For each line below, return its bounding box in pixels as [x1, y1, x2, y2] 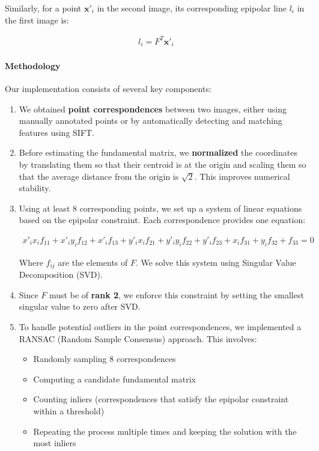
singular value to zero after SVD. [19, 300, 141, 313]
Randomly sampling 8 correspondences [33, 352, 176, 365]
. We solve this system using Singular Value [135, 256, 296, 268]
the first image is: [5, 13, 69, 26]
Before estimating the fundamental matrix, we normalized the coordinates [19, 146, 297, 159]
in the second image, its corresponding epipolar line [97, 2, 287, 14]
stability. [19, 182, 51, 194]
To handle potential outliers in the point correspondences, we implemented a [19, 320, 302, 333]
